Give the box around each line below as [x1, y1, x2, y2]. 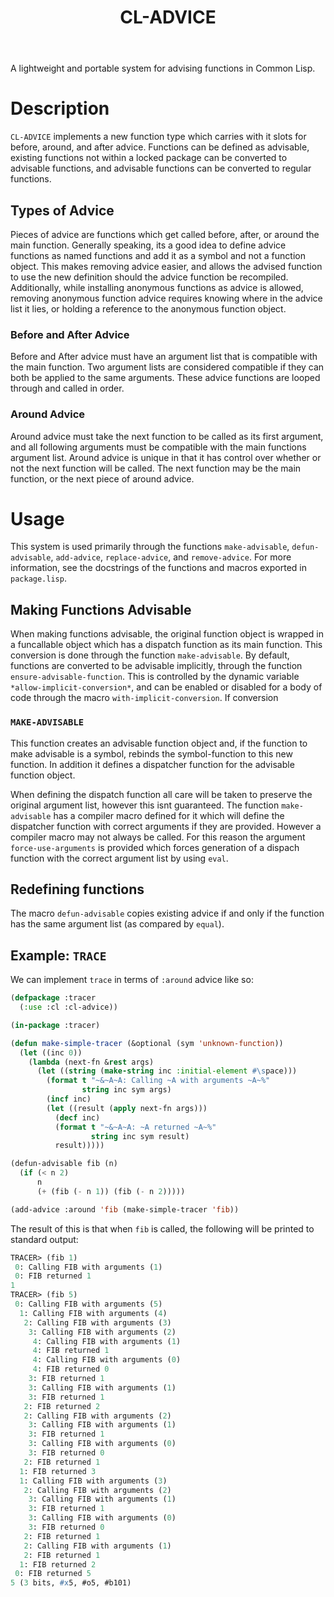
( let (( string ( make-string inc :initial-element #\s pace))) [36, 1066, 298, 1076]
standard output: [10, 1233, 79, 1245]
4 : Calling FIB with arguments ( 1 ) [32, 1336, 182, 1346]
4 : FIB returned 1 [32, 1346, 110, 1356]
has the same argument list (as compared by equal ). [10, 918, 225, 930]
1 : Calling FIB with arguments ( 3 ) [19, 1476, 168, 1486]
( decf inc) [54, 1112, 101, 1123]
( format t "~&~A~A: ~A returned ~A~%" [54, 1122, 217, 1132]
